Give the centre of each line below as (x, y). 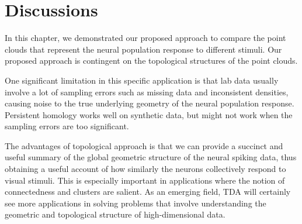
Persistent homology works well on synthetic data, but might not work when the (149, 114)
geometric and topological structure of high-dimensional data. (115, 214)
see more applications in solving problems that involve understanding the (136, 203)
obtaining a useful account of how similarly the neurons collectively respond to (145, 169)
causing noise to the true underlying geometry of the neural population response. (150, 103)
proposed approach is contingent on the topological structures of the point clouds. (151, 61)
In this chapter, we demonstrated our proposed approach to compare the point (145, 38)
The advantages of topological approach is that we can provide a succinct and (144, 145)
